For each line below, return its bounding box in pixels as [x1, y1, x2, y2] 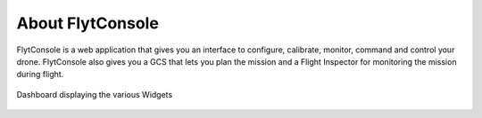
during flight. [16, 69, 64, 80]
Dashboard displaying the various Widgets [16, 89, 173, 99]
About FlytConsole [16, 13, 160, 33]
